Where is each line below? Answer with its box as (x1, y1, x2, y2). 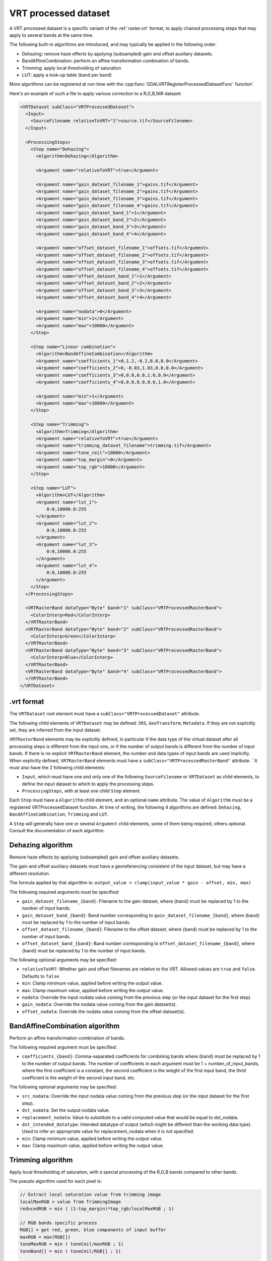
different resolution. (9, 870, 50, 876)
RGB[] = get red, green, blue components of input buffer (20, 1227, 166, 1233)
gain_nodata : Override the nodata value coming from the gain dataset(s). (22, 1001, 177, 1007)
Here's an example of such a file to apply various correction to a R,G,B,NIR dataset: (9, 90, 182, 96)
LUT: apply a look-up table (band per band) (22, 72, 112, 78)
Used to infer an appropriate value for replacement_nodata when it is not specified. (22, 1128, 194, 1134)
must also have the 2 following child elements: (9, 764, 106, 770)
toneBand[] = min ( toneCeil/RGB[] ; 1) (20, 1248, 121, 1254)
